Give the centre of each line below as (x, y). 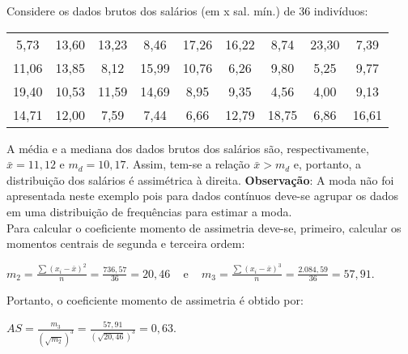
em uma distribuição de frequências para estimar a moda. (149, 211)
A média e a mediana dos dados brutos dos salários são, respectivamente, (188, 148)
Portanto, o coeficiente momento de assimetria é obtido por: (155, 300)
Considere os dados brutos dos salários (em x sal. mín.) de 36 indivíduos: (187, 11)
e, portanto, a (327, 164)
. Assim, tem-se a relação (188, 164)
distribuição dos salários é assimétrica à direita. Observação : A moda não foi (200, 179)
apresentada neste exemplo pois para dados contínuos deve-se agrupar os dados (203, 196)
